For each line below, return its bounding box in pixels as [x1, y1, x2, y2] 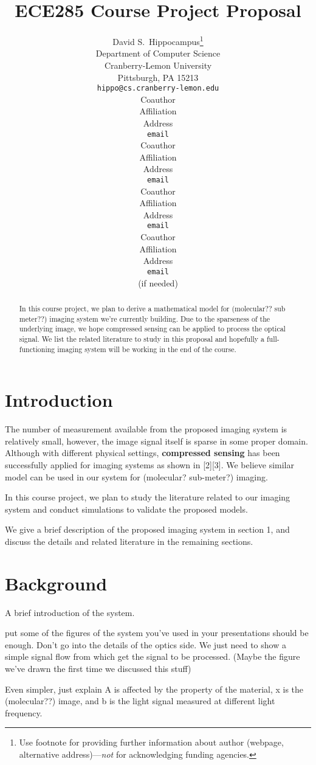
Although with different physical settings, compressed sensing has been [5, 446, 280, 459]
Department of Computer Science [95, 47, 221, 60]
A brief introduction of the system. [5, 606, 135, 618]
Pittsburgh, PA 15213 [117, 71, 199, 83]
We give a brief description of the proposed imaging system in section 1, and [5, 523, 290, 536]
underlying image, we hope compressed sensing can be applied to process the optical [19, 324, 286, 334]
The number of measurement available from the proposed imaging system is [5, 423, 287, 435]
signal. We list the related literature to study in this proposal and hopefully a [19, 333, 264, 344]
